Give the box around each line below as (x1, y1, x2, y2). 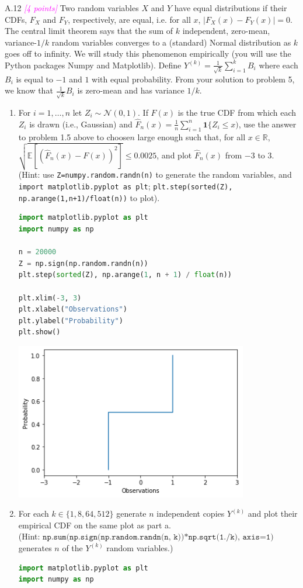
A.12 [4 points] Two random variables (5, 2, 139, 13)
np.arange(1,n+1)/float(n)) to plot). (18, 191, 160, 203)
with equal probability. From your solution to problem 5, (92, 72, 295, 85)
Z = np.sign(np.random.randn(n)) (18, 259, 148, 268)
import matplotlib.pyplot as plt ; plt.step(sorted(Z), (18, 180, 233, 192)
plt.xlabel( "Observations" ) (18, 305, 127, 314)
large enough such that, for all (137, 130, 246, 143)
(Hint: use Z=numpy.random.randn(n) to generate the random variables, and (18, 168, 292, 181)
